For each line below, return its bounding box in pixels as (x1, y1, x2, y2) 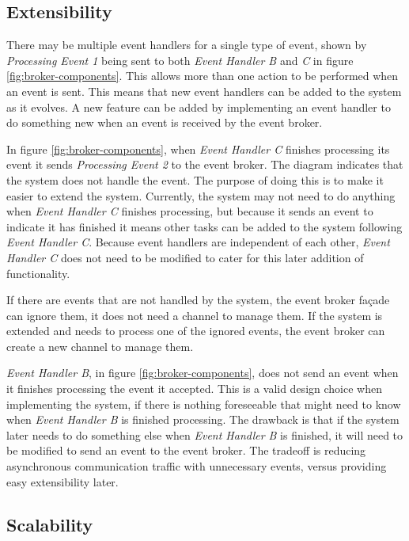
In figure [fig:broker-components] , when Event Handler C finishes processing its (6, 140, 390, 157)
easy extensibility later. (6, 473, 119, 490)
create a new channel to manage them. (6, 337, 194, 354)
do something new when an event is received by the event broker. (6, 114, 323, 131)
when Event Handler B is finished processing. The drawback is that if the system (6, 411, 400, 428)
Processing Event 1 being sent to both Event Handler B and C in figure (6, 51, 354, 68)
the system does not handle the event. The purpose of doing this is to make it (6, 171, 384, 188)
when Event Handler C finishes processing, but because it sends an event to (6, 203, 373, 219)
